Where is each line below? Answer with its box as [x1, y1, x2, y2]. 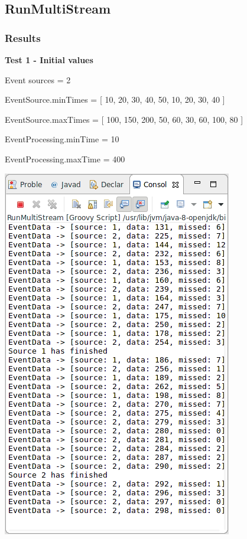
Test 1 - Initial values [5, 54, 93, 66]
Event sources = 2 [5, 73, 71, 86]
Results [5, 30, 41, 45]
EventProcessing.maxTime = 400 [5, 152, 125, 165]
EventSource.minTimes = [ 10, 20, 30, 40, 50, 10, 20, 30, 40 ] [5, 93, 225, 106]
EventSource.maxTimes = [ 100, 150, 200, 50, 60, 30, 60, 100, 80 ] [5, 113, 243, 125]
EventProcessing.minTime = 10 [5, 133, 119, 145]
